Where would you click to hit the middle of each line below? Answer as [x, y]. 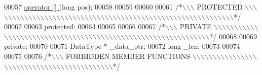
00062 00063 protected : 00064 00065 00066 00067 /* [85, 26]
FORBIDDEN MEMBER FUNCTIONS [128, 56]
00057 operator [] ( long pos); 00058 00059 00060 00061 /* [93, 7]
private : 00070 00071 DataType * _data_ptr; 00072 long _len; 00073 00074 [122, 46]
